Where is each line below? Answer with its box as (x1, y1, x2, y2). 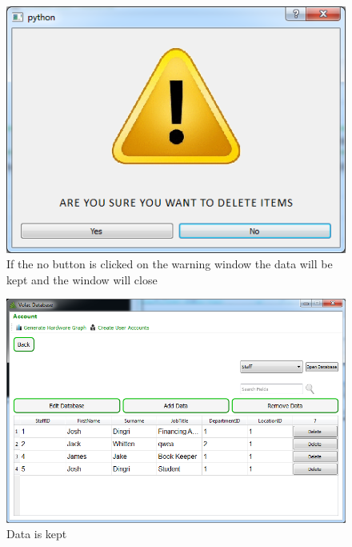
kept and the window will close (6, 271, 158, 288)
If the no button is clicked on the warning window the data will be (6, 255, 333, 272)
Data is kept (6, 525, 67, 542)
